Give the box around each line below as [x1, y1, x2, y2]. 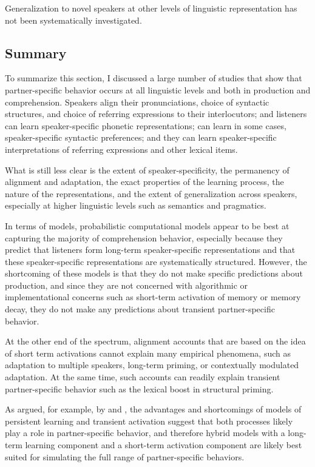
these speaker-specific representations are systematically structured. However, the [5, 255, 307, 267]
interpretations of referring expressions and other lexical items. [5, 143, 238, 155]
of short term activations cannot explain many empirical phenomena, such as [5, 346, 291, 359]
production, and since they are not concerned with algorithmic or [5, 278, 248, 291]
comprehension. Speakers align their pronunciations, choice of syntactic [5, 95, 269, 108]
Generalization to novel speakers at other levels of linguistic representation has [5, 2, 297, 14]
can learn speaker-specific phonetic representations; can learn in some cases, [5, 119, 286, 132]
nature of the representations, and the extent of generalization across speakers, [5, 187, 297, 200]
